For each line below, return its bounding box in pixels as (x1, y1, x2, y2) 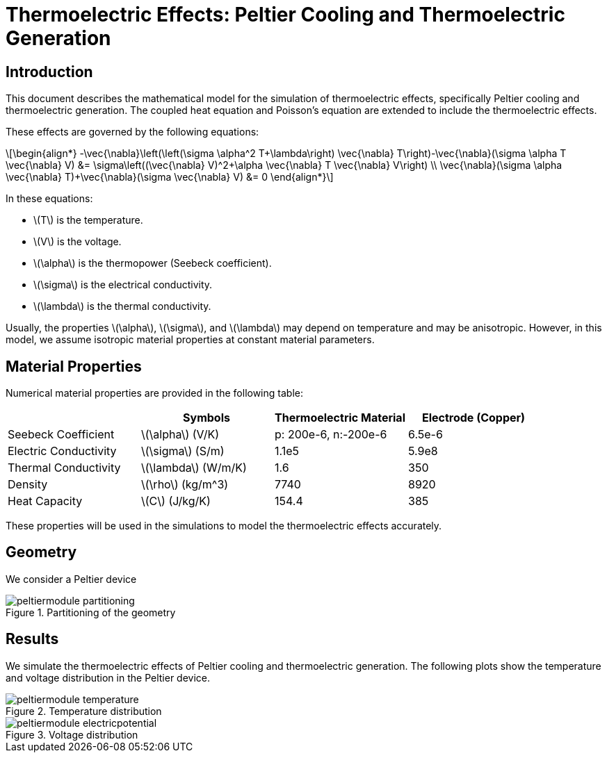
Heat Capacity (8, 494, 83, 509)
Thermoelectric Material (275, 411, 405, 425)
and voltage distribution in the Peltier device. (6, 671, 211, 684)
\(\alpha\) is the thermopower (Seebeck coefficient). (33, 257, 272, 270)
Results (6, 630, 59, 648)
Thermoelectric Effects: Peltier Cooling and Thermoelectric (6, 3, 565, 26)
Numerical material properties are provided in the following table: (6, 387, 303, 399)
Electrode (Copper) (421, 411, 526, 425)
